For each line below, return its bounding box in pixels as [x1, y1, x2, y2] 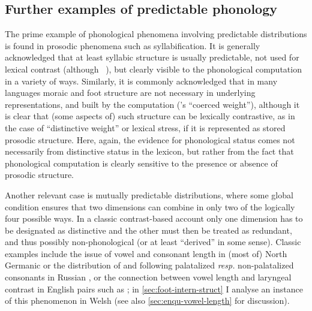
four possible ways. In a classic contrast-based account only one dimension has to [5, 212, 303, 225]
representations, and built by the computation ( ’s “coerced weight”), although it [5, 98, 300, 110]
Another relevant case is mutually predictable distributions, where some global [5, 188, 293, 201]
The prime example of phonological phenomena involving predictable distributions [5, 28, 307, 40]
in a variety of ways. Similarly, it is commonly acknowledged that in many [5, 74, 278, 87]
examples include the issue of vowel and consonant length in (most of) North [5, 247, 287, 259]
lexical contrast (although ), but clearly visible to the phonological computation [5, 62, 302, 75]
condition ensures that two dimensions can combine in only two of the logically [5, 200, 295, 213]
